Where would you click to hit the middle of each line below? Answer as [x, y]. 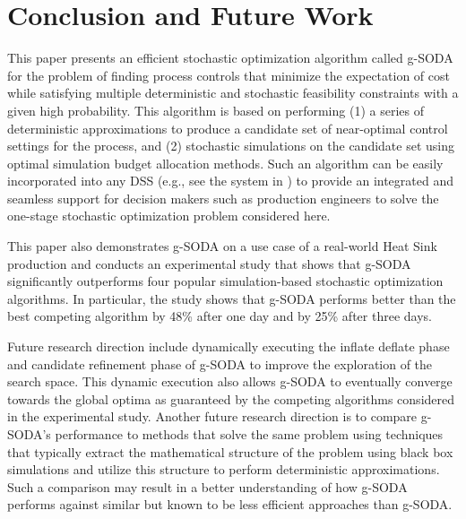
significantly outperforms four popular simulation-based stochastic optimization [225, 281]
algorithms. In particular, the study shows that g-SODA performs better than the [232, 298]
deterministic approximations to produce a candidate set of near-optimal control [228, 128]
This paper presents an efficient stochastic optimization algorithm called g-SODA [230, 58]
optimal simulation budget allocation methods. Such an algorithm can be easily [225, 163]
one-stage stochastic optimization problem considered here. [169, 216]
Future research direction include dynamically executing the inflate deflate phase [229, 346]
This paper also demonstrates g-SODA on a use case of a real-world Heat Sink [222, 246]
